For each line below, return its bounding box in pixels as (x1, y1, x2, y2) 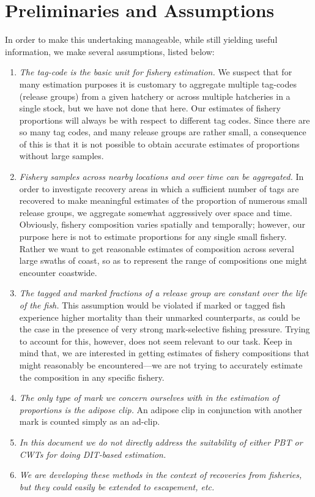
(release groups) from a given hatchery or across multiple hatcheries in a (19, 89, 291, 102)
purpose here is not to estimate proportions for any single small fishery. (19, 230, 287, 243)
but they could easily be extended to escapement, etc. (19, 480, 215, 493)
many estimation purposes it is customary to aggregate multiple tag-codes (19, 77, 297, 90)
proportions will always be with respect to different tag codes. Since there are (19, 113, 310, 126)
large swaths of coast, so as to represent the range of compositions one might (19, 254, 308, 267)
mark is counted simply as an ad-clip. (19, 415, 160, 428)
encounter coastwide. (19, 266, 97, 278)
